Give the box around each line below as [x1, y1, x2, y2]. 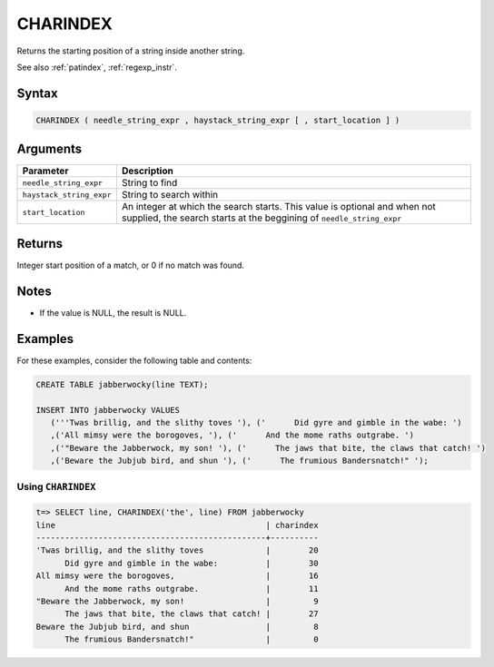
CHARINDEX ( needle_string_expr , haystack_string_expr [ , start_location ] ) [35, 114, 400, 125]
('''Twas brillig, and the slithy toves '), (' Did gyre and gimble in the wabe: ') [50, 417, 462, 427]
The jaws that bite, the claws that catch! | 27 [64, 609, 319, 619]
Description [121, 164, 174, 177]
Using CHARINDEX [16, 481, 96, 494]
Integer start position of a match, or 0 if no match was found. [16, 260, 245, 270]
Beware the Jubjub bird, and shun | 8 [35, 622, 319, 632]
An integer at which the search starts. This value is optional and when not [121, 201, 436, 213]
